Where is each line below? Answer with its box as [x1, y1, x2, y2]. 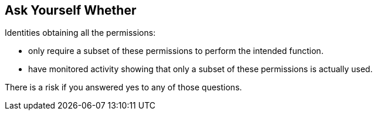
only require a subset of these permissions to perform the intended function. [28, 46, 324, 56]
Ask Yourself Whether [5, 3, 137, 18]
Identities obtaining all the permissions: [5, 28, 156, 38]
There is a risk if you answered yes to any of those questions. [5, 82, 242, 93]
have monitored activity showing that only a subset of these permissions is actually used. [28, 64, 373, 75]
